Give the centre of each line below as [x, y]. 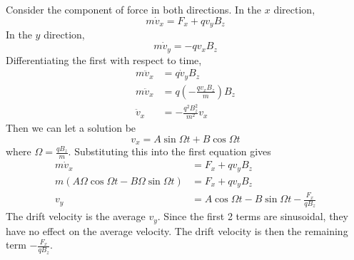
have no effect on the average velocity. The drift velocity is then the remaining [177, 230]
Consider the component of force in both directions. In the [134, 9]
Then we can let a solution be [71, 128]
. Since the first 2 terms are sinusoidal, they [253, 216]
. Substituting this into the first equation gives [170, 151]
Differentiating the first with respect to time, [104, 59]
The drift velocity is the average [76, 216]
